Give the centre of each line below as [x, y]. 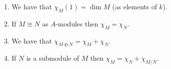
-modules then [77, 23]
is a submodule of [53, 58]
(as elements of [135, 6]
